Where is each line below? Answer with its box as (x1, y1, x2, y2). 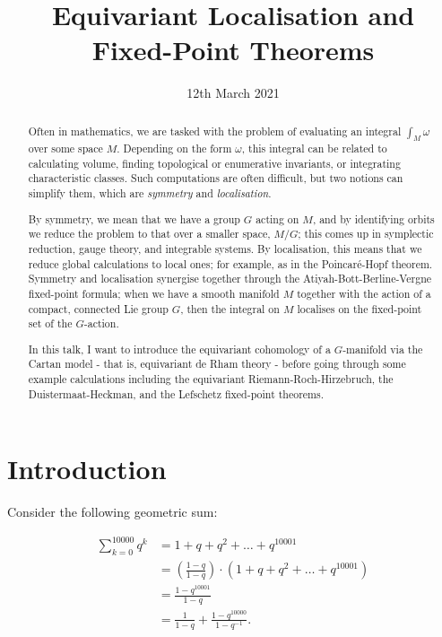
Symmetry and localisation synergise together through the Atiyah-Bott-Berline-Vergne (28, 271, 432, 286)
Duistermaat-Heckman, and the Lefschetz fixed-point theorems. (28, 386, 325, 401)
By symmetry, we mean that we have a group (28, 211, 240, 226)
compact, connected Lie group (28, 301, 169, 316)
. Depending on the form (117, 141, 232, 156)
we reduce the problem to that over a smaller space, (28, 226, 271, 241)
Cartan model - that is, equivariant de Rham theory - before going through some (28, 356, 406, 371)
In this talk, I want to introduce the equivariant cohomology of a (28, 341, 331, 356)
